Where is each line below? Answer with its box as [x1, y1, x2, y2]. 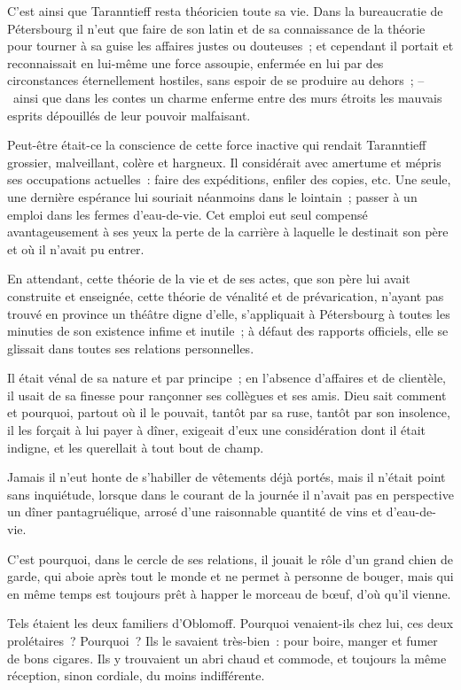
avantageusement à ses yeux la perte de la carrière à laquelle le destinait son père [7, 222, 449, 241]
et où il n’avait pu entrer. [7, 239, 145, 258]
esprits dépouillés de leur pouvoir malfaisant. [7, 105, 251, 124]
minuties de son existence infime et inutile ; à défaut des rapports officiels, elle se [7, 322, 449, 340]
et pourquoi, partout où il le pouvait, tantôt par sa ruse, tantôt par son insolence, [7, 403, 450, 422]
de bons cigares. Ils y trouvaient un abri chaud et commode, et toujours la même [7, 648, 447, 667]
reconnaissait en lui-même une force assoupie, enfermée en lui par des [7, 53, 384, 72]
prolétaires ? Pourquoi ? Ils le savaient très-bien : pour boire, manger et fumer [7, 632, 438, 649]
